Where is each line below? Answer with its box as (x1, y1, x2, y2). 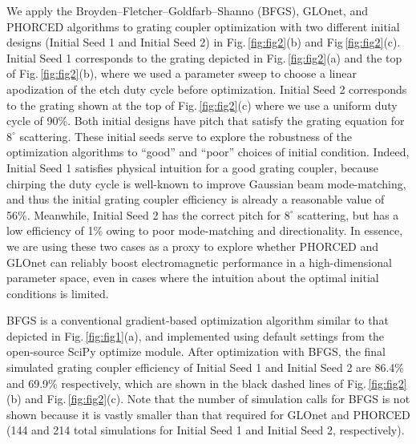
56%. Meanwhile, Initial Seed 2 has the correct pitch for (6, 206, 281, 223)
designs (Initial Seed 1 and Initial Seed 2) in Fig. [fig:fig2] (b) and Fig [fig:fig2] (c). (6, 34, 401, 50)
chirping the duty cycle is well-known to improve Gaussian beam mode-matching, (6, 175, 406, 192)
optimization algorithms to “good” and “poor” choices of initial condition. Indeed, (6, 143, 410, 160)
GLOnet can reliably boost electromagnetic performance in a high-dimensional (6, 253, 392, 270)
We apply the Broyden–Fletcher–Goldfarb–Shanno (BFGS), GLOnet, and (6, 2, 369, 18)
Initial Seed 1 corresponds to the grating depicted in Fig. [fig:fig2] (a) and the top (6, 49, 402, 66)
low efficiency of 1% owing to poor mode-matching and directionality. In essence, (6, 222, 403, 239)
